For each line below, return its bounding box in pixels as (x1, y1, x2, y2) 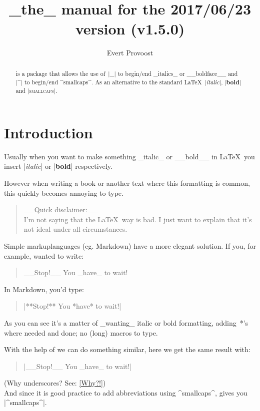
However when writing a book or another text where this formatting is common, (4, 177, 250, 188)
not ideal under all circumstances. (23, 224, 127, 234)
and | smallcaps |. (15, 86, 57, 95)
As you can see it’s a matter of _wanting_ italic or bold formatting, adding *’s (4, 317, 248, 328)
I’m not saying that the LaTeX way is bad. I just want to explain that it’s (23, 214, 252, 224)
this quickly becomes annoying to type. (4, 187, 123, 198)
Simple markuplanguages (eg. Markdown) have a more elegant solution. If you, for (4, 240, 256, 251)
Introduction (4, 122, 93, 142)
